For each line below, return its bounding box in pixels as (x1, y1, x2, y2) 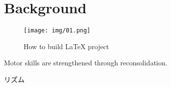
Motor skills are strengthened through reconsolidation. (4, 58, 168, 68)
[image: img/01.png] (24, 27, 91, 34)
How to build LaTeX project (24, 41, 109, 51)
